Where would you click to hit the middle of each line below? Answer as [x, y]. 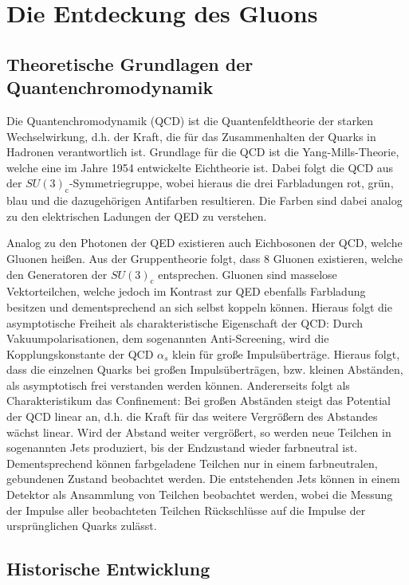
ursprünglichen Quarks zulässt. [82, 526]
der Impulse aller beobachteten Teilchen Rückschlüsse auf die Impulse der [186, 510]
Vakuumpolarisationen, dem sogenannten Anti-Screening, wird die [168, 338]
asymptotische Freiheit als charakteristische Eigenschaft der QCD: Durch [185, 322]
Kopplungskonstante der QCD [80, 353]
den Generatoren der [57, 274]
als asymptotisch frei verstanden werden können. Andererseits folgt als [178, 385]
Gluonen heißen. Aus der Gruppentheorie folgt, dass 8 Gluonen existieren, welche [204, 258]
